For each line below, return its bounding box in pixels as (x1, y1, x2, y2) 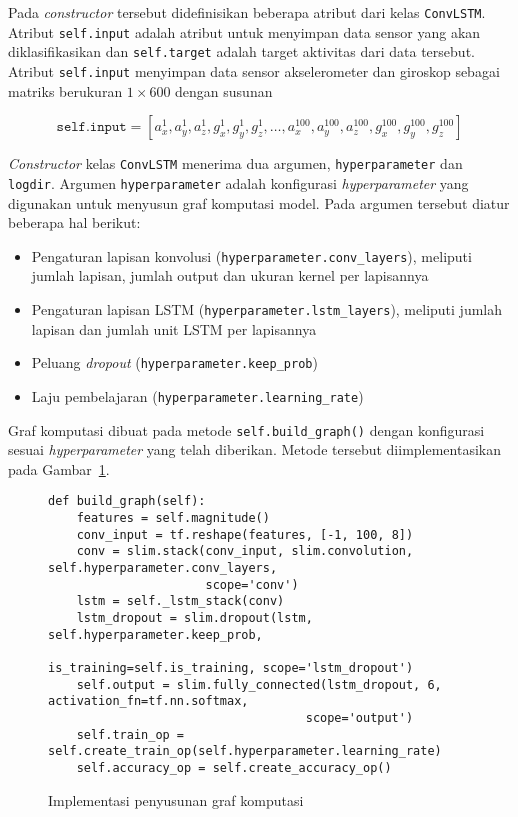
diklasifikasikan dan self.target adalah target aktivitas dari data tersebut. (8, 41, 475, 62)
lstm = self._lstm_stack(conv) (76, 594, 285, 609)
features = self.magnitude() (76, 511, 270, 526)
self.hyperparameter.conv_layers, (48, 561, 278, 575)
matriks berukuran (8, 80, 123, 101)
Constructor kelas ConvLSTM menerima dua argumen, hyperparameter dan (8, 153, 463, 174)
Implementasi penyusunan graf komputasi (48, 789, 304, 810)
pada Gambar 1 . (8, 458, 110, 479)
